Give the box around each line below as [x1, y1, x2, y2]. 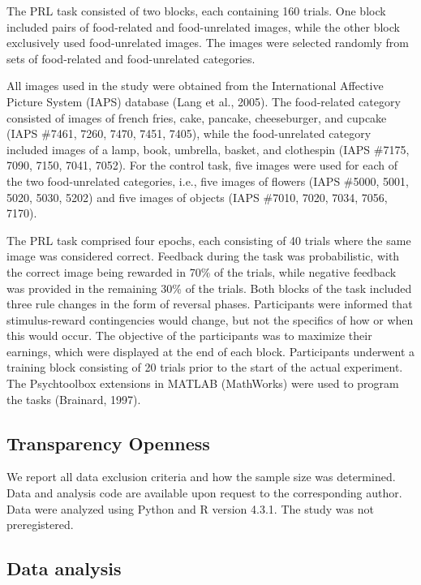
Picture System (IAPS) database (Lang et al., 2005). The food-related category [6, 92, 401, 110]
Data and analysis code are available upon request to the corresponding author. [6, 484, 402, 501]
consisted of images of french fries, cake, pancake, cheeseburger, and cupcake [6, 109, 387, 126]
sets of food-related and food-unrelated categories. [6, 49, 256, 67]
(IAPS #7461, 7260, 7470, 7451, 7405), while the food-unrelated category [6, 125, 372, 142]
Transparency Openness [6, 430, 210, 455]
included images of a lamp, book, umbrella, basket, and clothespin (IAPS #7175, [6, 140, 410, 157]
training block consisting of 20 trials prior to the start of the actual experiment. [6, 359, 403, 376]
